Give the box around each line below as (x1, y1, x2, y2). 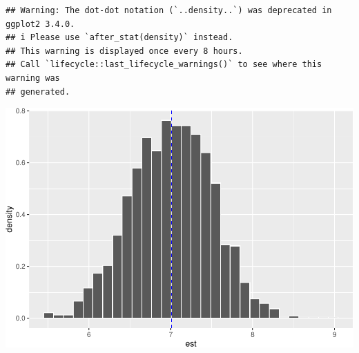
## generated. (6, 86, 70, 97)
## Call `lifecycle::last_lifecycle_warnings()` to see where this (6, 59, 322, 70)
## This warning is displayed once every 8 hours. (6, 46, 243, 56)
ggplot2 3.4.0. (6, 19, 75, 29)
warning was (6, 73, 60, 83)
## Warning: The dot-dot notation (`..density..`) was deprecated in (6, 6, 332, 15)
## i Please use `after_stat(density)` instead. (6, 32, 233, 43)
